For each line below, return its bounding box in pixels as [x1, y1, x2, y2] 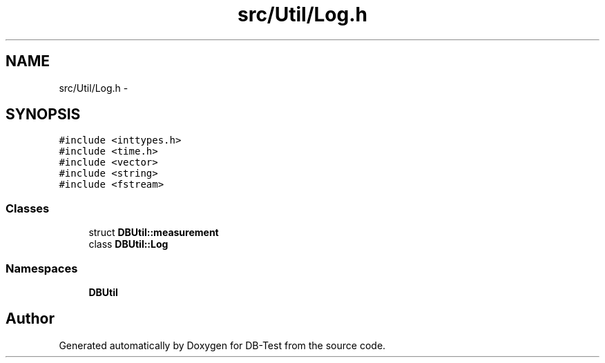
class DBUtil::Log [88, 238, 169, 251]
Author [6, 310, 55, 328]
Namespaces [6, 261, 78, 275]
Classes [6, 201, 50, 215]
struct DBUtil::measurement [88, 226, 219, 239]
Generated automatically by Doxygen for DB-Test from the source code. [59, 339, 386, 351]
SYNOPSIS [6, 106, 81, 124]
